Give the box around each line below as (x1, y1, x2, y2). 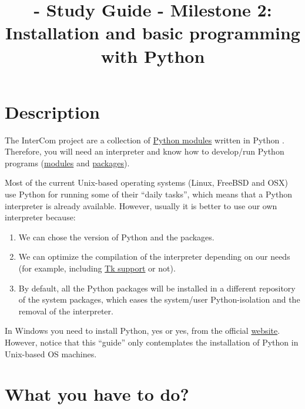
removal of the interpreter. (18, 304, 113, 317)
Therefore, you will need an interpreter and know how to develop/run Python (5, 145, 284, 157)
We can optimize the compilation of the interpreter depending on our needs (18, 250, 290, 263)
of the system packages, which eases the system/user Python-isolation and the (18, 293, 300, 306)
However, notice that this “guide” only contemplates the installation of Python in (5, 336, 299, 348)
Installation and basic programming (5, 21, 300, 45)
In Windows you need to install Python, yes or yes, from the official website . (5, 324, 280, 337)
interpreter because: (5, 211, 76, 223)
